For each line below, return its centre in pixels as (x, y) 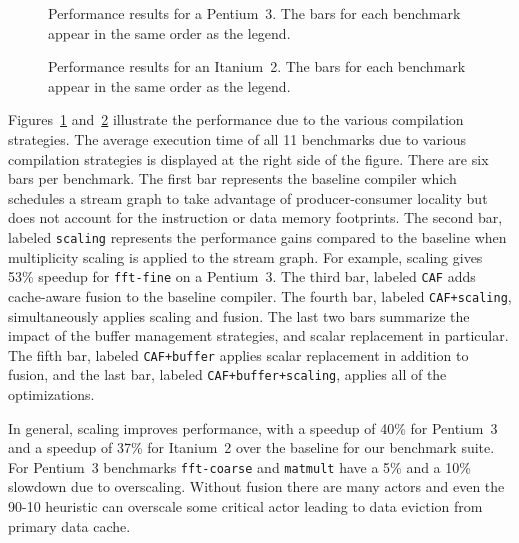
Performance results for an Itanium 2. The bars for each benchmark (257, 66)
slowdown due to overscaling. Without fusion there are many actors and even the (256, 486)
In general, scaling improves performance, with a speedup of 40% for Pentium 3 (253, 427)
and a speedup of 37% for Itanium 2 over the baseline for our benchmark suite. (251, 447)
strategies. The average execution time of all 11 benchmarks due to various (237, 138)
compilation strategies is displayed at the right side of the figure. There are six (248, 158)
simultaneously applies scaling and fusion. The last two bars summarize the (239, 315)
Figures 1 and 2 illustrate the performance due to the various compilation (236, 119)
